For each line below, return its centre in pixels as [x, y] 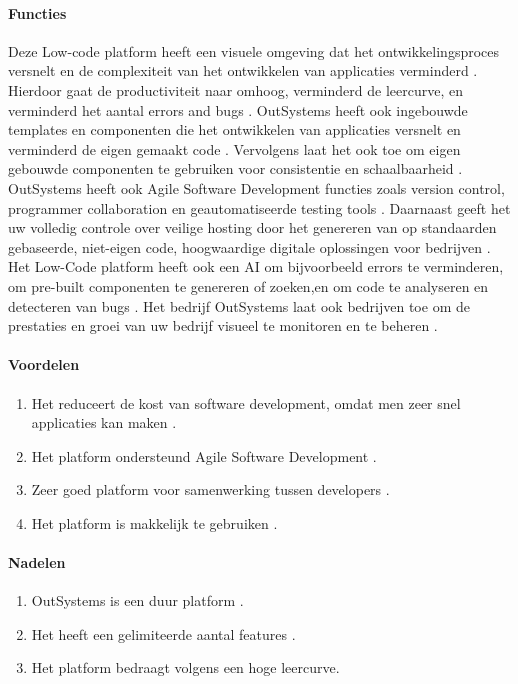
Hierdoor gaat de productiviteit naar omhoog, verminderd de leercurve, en [235, 89]
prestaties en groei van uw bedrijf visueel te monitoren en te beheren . [223, 325]
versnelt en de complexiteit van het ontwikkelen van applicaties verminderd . [243, 70]
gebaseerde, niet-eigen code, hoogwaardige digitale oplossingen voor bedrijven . [249, 246]
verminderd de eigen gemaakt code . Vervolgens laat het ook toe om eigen [234, 148]
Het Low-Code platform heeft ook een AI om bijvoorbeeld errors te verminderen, [256, 266]
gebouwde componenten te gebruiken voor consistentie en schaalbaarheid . [235, 168]
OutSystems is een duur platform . [137, 600]
